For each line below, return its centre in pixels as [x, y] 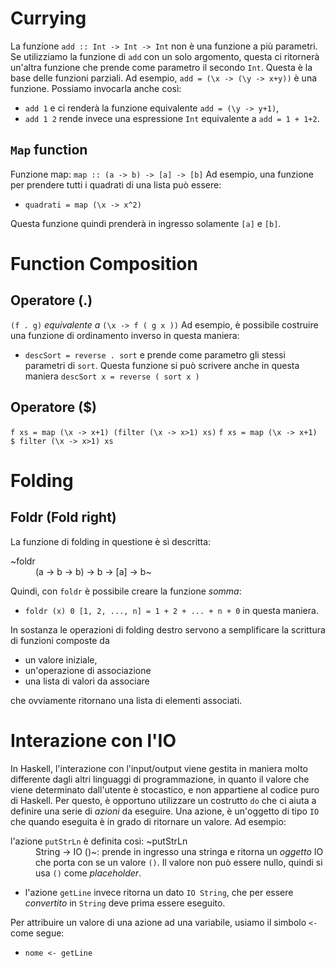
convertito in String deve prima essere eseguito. [125, 903]
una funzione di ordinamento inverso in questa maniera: [125, 335]
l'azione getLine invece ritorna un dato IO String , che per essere [159, 892]
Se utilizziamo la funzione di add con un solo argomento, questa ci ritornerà [165, 56]
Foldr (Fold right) [63, 517]
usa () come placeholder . [88, 873]
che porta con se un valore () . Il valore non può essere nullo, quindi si [179, 862]
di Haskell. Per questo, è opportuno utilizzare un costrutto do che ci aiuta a [163, 800]
